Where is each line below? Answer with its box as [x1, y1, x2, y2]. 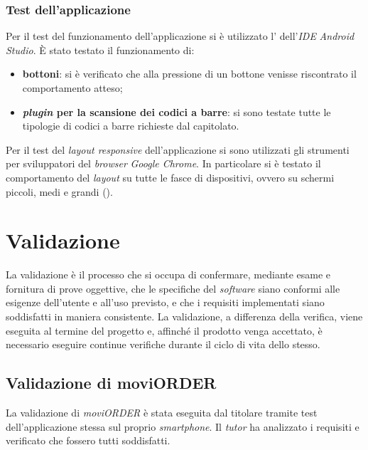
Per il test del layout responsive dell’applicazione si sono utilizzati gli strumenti [6, 142, 350, 157]
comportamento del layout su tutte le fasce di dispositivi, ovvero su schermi [6, 169, 335, 184]
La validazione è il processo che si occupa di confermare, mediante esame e [6, 267, 331, 282]
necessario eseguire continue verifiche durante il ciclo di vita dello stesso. [6, 337, 320, 352]
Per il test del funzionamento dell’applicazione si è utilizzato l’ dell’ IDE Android [6, 28, 355, 43]
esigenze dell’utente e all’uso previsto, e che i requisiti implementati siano [6, 295, 325, 310]
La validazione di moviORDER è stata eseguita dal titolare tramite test [6, 405, 318, 420]
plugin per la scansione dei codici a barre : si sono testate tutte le [22, 104, 331, 119]
